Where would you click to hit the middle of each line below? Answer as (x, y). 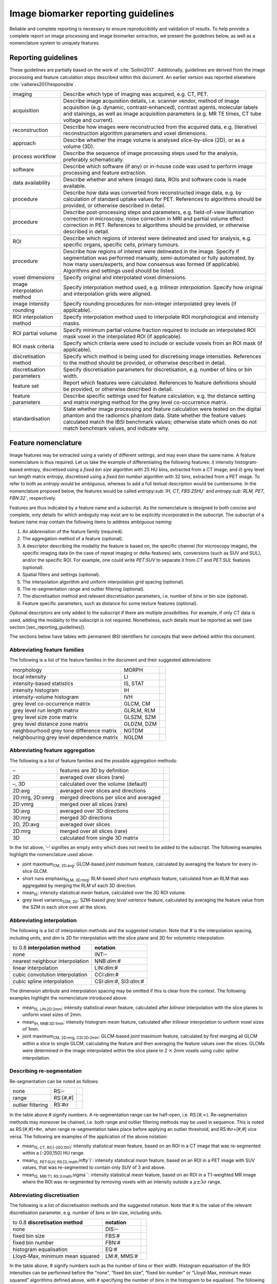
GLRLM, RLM (140, 710)
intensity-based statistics (43, 683)
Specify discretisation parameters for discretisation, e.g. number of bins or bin (158, 370)
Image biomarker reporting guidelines (92, 13)
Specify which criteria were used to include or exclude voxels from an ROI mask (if (163, 343)
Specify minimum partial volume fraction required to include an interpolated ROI (160, 330)
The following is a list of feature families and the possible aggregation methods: (94, 761)
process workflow (34, 157)
